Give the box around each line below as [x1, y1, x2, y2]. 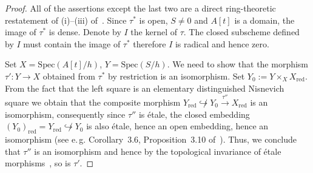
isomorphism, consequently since [5, 107, 126, 120]
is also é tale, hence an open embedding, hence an [86, 120, 269, 132]
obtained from [42, 69, 95, 82]
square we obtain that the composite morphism [5, 95, 181, 108]
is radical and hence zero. [175, 37, 269, 50]
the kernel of [130, 25, 177, 38]
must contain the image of [23, 37, 121, 50]
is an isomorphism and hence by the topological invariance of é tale [34, 144, 281, 157]
